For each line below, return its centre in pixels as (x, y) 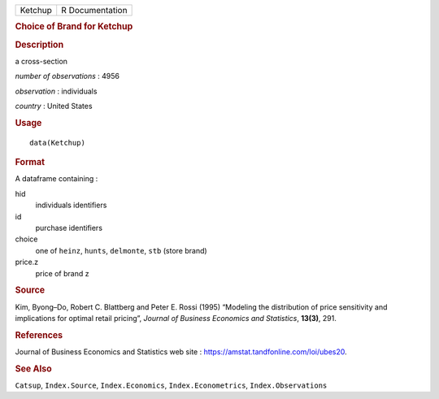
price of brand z (62, 273)
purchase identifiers (69, 228)
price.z (27, 262)
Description (39, 45)
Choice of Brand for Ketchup (74, 27)
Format (30, 163)
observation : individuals (56, 91)
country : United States (54, 106)
